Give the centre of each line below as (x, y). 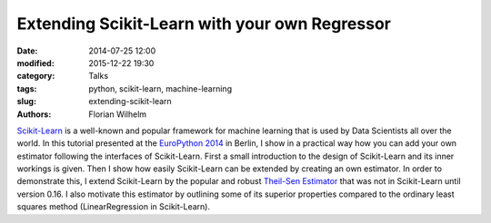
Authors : (34, 114)
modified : (35, 63)
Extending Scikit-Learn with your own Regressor (204, 24)
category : (36, 76)
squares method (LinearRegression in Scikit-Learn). (114, 207)
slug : (26, 102)
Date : (27, 51)
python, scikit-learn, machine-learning (160, 88)
